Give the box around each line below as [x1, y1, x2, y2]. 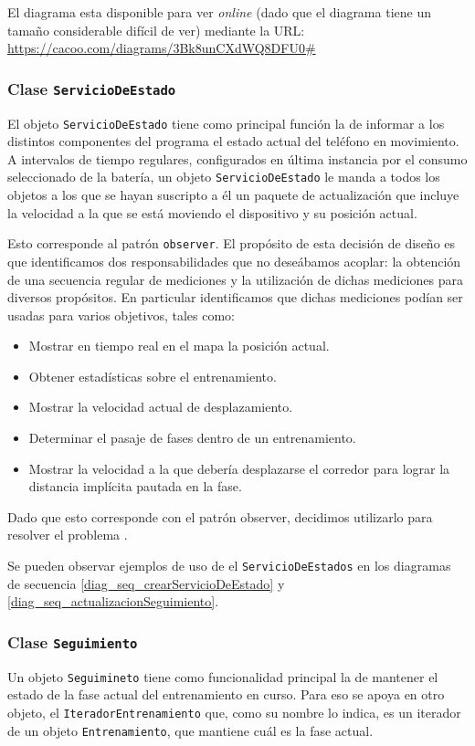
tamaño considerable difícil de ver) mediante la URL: [7, 20, 305, 39]
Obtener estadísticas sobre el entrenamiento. [28, 366, 277, 385]
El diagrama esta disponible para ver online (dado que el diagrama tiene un [7, 3, 431, 21]
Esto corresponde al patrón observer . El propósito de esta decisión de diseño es [7, 234, 456, 253]
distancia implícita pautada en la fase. [28, 477, 242, 496]
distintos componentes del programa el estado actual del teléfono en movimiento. [7, 131, 459, 151]
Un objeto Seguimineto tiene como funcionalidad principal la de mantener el [7, 667, 438, 686]
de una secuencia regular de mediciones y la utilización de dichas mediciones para [7, 269, 463, 289]
